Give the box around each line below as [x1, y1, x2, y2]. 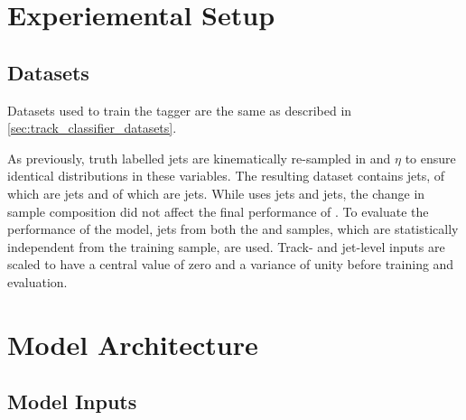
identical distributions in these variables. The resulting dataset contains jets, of [7, 166, 445, 185]
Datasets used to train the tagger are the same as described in [7, 100, 352, 119]
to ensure [405, 148, 456, 167]
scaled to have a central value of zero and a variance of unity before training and [7, 255, 454, 274]
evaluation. [7, 272, 68, 291]
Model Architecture [7, 325, 258, 362]
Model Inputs [7, 387, 137, 415]
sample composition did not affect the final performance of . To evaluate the [7, 201, 429, 220]
